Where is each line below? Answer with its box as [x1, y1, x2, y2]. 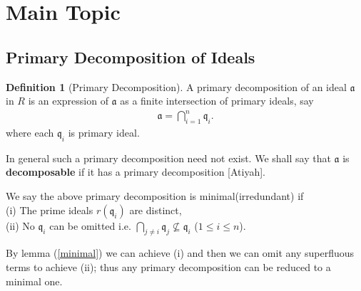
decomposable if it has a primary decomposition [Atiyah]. [6, 164, 266, 179]
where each [6, 125, 54, 140]
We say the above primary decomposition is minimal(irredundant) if [6, 189, 304, 203]
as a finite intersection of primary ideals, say [120, 93, 314, 108]
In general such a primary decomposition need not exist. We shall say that [6, 150, 331, 165]
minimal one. [6, 273, 63, 288]
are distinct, [129, 202, 182, 217]
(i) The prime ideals [6, 202, 93, 217]
